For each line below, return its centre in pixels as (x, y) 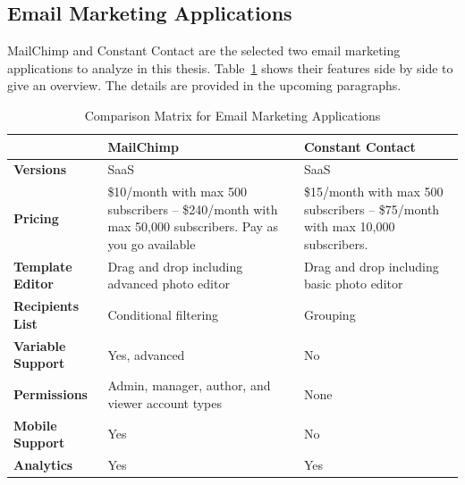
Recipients (46, 306)
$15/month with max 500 (373, 192)
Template (43, 266)
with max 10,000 (349, 226)
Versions (40, 169)
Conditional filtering (163, 315)
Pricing (36, 217)
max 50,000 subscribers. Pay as (193, 226)
